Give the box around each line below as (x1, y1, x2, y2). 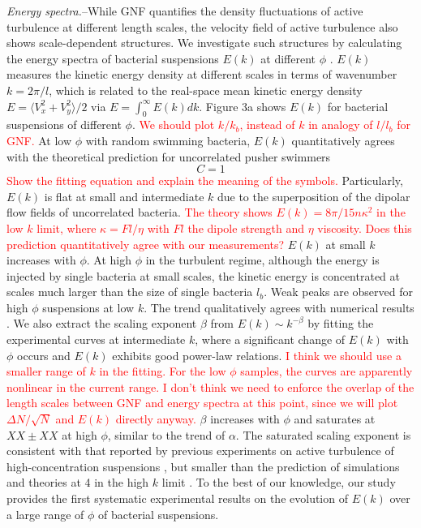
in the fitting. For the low (99, 363, 226, 380)
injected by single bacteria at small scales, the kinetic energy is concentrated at (6, 267, 401, 284)
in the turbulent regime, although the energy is (145, 251, 380, 268)
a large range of (6, 505, 84, 522)
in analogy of (308, 116, 373, 133)
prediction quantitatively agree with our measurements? (6, 235, 285, 252)
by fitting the (307, 315, 374, 332)
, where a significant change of (195, 331, 346, 348)
